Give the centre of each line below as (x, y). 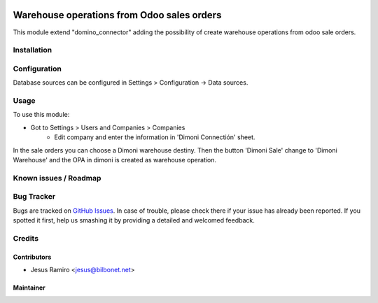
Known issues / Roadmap (57, 178)
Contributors (32, 257)
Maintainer (29, 288)
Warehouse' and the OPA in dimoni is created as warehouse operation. (115, 160)
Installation (33, 50)
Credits (26, 238)
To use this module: (41, 115)
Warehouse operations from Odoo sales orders (117, 15)
